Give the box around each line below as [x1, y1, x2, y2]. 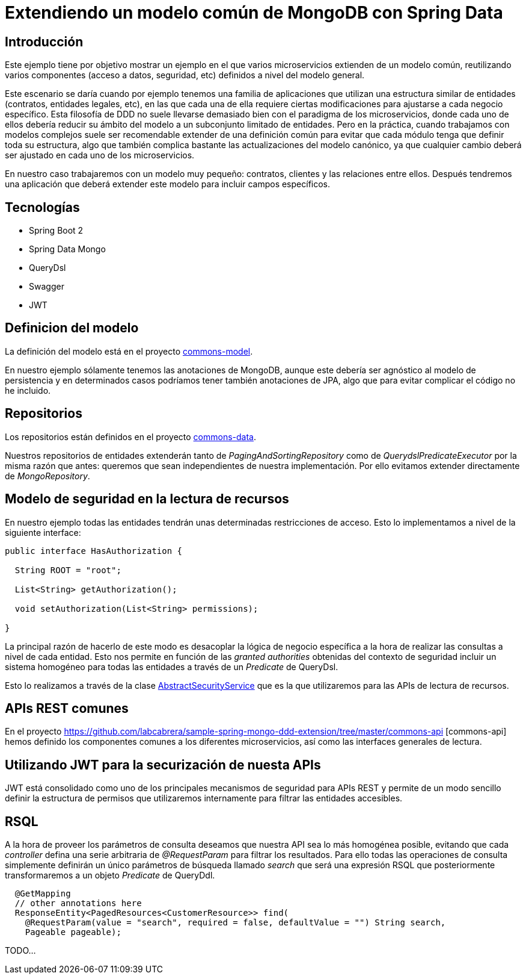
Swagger [29, 281, 64, 292]
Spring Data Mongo [29, 244, 106, 255]
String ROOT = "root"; [14, 565, 121, 575]
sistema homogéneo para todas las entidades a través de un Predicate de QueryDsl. [5, 661, 338, 672]
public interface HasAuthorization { [5, 545, 183, 556]
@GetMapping [14, 889, 71, 899]
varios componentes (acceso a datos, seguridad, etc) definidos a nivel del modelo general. [5, 70, 365, 81]
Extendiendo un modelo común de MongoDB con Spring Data [5, 2, 503, 23]
